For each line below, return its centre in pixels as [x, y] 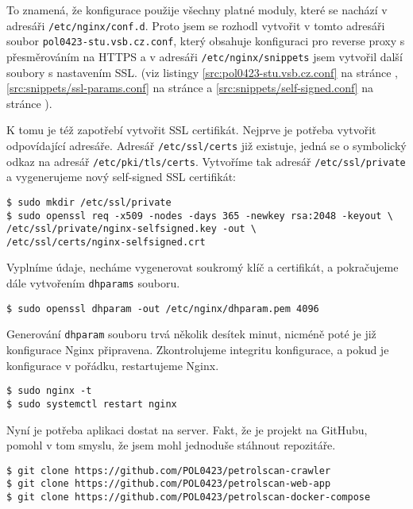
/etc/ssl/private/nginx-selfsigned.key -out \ [131, 229]
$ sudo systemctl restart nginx [92, 404]
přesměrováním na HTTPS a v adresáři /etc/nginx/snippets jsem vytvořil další [205, 56]
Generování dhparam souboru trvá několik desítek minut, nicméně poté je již [191, 334]
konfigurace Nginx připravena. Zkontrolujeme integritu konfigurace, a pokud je [198, 350]
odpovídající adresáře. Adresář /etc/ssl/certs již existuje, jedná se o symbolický [206, 145]
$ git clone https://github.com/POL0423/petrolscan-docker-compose [189, 497]
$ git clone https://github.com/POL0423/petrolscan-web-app [169, 484]
